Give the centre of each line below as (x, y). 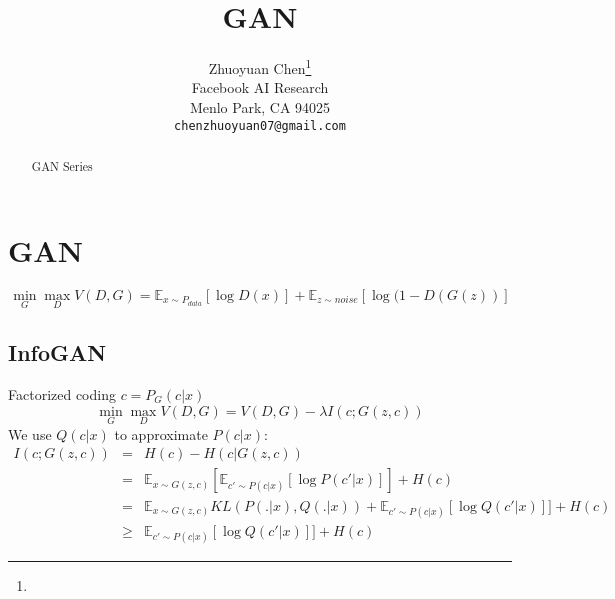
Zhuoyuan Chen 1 (260, 66)
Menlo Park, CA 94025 (260, 106)
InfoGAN (57, 352)
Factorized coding (62, 394)
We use (30, 433)
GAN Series (62, 166)
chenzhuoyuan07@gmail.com (260, 125)
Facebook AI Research (260, 87)
